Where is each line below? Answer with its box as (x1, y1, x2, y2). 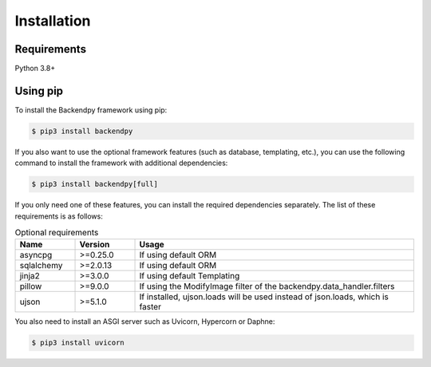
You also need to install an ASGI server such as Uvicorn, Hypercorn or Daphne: (14, 317, 275, 326)
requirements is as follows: (14, 211, 103, 221)
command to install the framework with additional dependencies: (14, 158, 228, 168)
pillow (19, 281, 42, 292)
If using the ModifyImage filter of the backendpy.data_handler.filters (139, 281, 395, 292)
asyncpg (19, 250, 53, 261)
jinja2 (19, 270, 40, 282)
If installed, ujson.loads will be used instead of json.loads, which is (139, 291, 389, 302)
